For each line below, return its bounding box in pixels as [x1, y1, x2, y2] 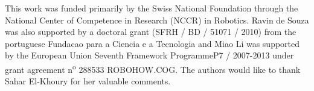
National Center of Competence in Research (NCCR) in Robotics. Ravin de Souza [5, 13, 309, 26]
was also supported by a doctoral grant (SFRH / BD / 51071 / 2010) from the [5, 25, 296, 38]
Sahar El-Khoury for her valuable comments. [5, 75, 171, 87]
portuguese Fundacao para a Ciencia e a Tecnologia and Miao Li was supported [5, 37, 300, 49]
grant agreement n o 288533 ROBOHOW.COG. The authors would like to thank [5, 61, 301, 75]
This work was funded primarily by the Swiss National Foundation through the [5, 2, 298, 14]
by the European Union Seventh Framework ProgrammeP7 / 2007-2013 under [5, 49, 294, 61]
